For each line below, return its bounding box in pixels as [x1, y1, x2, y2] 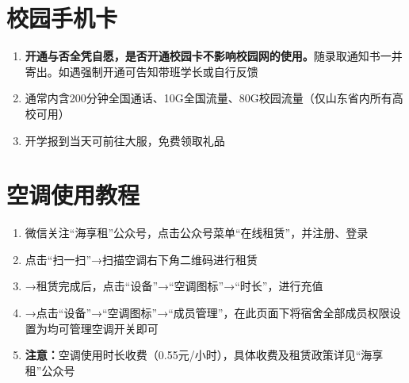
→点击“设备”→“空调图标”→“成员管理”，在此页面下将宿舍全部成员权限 [25, 304, 390, 320]
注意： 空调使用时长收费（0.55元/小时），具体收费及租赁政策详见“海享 [25, 347, 384, 363]
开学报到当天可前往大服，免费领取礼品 [25, 132, 225, 148]
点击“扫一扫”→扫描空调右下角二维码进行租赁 [25, 251, 258, 267]
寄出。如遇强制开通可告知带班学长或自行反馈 [25, 63, 258, 79]
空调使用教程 [6, 178, 140, 211]
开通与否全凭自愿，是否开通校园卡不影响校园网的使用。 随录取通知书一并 [25, 48, 403, 64]
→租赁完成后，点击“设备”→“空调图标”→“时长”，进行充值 [25, 278, 323, 294]
